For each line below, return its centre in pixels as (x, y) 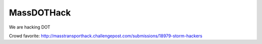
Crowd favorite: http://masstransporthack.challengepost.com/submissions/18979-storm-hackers (106, 36)
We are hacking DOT (30, 27)
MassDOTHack (40, 13)
